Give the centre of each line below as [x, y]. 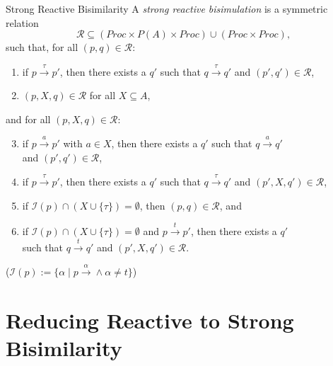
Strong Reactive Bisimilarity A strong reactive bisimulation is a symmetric [167, 8]
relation [22, 22]
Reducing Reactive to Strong [150, 320]
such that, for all [42, 47]
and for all [28, 119]
